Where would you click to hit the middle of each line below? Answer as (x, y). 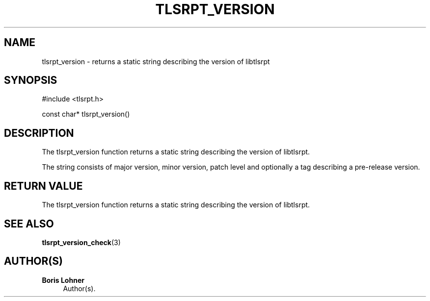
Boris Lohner (63, 280)
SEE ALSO (29, 224)
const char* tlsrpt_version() (86, 114)
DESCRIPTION (39, 133)
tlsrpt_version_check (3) (81, 242)
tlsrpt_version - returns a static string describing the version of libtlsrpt (156, 61)
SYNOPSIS (31, 80)
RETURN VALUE (43, 186)
